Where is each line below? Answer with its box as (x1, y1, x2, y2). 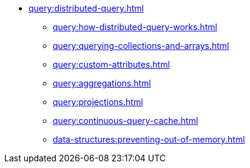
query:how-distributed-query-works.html (53, 22, 217, 32)
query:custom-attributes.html (53, 59, 170, 69)
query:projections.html (53, 97, 143, 107)
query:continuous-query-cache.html (53, 115, 198, 126)
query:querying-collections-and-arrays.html (53, 40, 229, 51)
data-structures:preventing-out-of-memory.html (53, 134, 245, 144)
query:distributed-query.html (29, 3, 144, 13)
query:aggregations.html (53, 78, 151, 88)
